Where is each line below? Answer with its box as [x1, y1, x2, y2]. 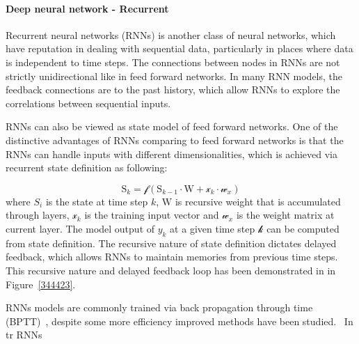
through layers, [6, 208, 70, 222]
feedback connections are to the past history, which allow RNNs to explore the [6, 82, 340, 97]
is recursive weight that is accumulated [175, 194, 341, 208]
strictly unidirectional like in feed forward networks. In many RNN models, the [6, 68, 343, 83]
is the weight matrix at [236, 208, 335, 222]
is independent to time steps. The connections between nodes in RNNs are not [6, 54, 340, 69]
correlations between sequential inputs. [6, 95, 171, 110]
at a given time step [170, 221, 255, 235]
